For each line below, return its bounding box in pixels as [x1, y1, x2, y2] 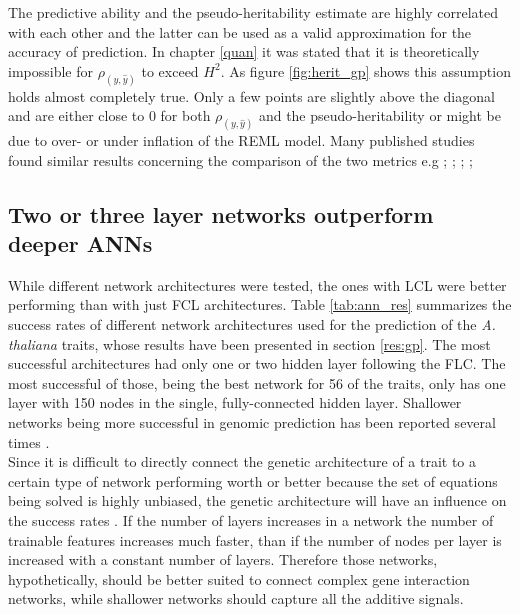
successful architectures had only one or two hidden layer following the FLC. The [8, 353, 506, 374]
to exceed [141, 60, 199, 81]
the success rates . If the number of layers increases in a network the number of [8, 510, 494, 530]
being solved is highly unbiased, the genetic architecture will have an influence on [8, 490, 507, 511]
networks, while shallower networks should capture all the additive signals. [8, 588, 464, 609]
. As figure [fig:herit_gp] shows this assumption [220, 60, 511, 81]
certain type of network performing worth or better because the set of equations [8, 470, 498, 491]
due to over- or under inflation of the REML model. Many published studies [8, 130, 475, 151]
